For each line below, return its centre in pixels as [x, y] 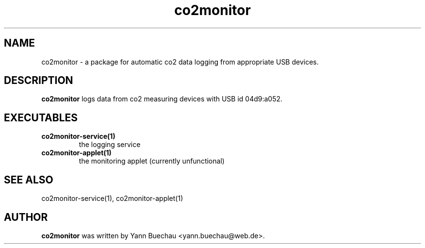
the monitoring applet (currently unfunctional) [152, 161]
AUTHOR [26, 217]
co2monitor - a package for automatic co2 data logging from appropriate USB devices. [180, 62]
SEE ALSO [29, 180]
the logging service [110, 145]
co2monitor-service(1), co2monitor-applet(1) [112, 198]
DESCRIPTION [39, 81]
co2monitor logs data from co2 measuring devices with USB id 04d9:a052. [162, 99]
